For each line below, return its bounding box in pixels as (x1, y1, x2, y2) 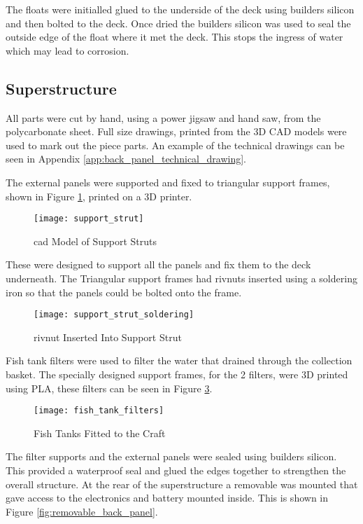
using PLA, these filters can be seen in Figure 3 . (6, 380, 213, 395)
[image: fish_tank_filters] (34, 406, 164, 416)
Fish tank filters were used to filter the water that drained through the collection (6, 353, 353, 368)
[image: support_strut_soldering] (34, 310, 194, 320)
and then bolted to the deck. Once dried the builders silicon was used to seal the (6, 15, 351, 30)
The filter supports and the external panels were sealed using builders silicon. (6, 449, 337, 464)
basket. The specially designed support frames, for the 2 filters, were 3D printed (6, 367, 348, 382)
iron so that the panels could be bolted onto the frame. (6, 284, 242, 299)
